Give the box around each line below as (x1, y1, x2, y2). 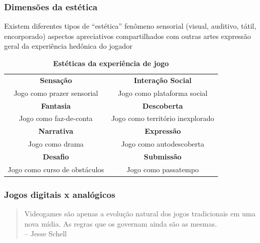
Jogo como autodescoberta (121, 138, 205, 149)
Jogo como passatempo (126, 164, 199, 174)
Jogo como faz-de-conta (19, 113, 93, 124)
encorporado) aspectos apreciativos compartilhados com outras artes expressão (4, 30, 251, 41)
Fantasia (41, 100, 71, 111)
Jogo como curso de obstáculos (8, 164, 104, 174)
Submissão (144, 151, 182, 161)
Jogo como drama (28, 138, 84, 149)
